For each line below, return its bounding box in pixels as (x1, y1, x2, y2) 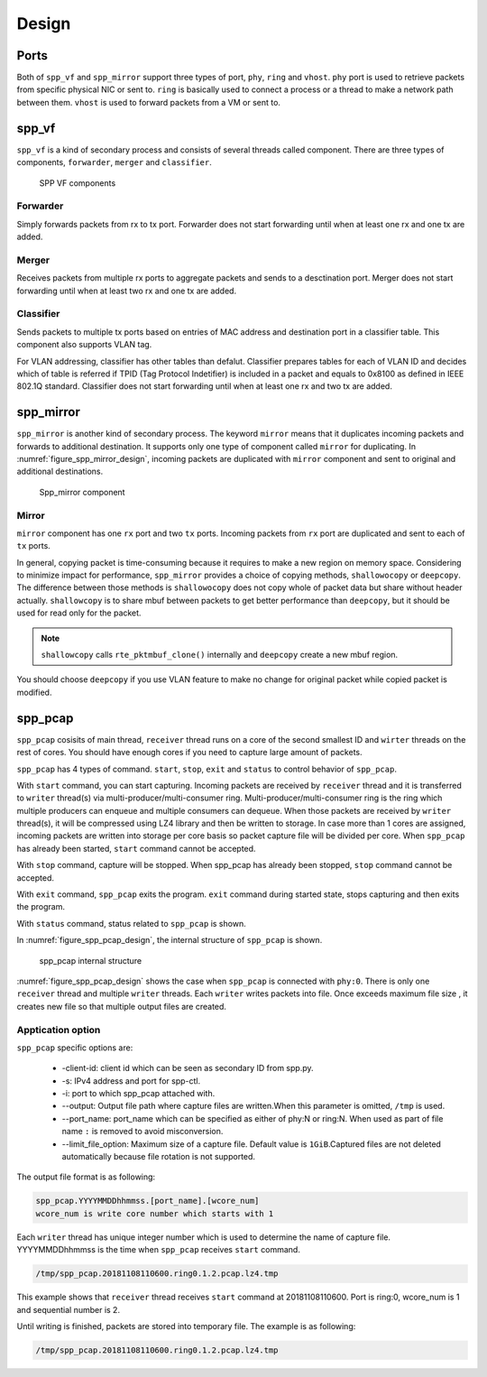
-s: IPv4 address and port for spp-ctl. (61, 1075, 201, 1086)
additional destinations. (16, 466, 104, 477)
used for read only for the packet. (16, 607, 142, 618)
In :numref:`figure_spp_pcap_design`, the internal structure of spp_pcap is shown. (16, 935, 323, 946)
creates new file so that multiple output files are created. (16, 1001, 227, 1012)
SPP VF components (39, 177, 116, 189)
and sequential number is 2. (16, 1304, 121, 1315)
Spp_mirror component (39, 486, 125, 497)
